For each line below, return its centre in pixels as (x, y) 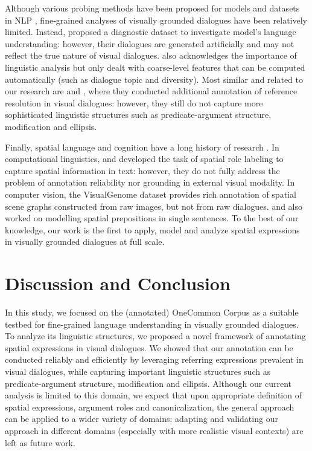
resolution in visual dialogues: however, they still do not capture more (134, 102)
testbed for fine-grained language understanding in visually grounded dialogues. (152, 324)
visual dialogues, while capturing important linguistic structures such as (138, 371)
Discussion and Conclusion (118, 283)
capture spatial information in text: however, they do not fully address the (142, 170)
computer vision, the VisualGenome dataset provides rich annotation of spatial (151, 194)
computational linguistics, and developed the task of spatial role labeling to (144, 159)
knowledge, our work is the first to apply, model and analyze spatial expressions (152, 229)
